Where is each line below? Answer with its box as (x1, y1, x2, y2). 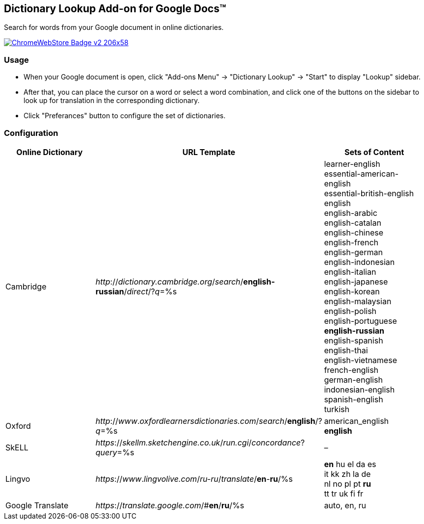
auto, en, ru (324, 500, 366, 510)
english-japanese (324, 276, 388, 287)
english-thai (324, 345, 368, 355)
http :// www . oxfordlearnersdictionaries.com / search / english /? (95, 416, 322, 426)
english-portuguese (324, 315, 397, 326)
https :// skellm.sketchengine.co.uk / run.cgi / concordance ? (95, 437, 305, 447)
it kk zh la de (324, 469, 371, 479)
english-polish (324, 306, 377, 316)
